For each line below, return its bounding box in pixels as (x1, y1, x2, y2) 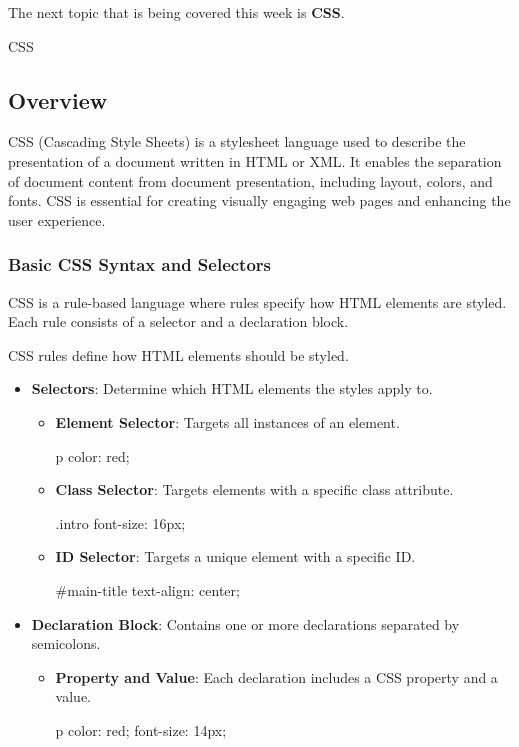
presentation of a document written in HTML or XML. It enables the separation (8, 150, 502, 171)
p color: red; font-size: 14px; (55, 719, 227, 740)
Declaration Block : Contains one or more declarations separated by (31, 613, 460, 634)
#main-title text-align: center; (55, 579, 240, 600)
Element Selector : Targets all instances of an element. (55, 411, 400, 432)
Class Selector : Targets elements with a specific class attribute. (55, 479, 454, 500)
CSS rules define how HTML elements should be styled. (8, 344, 349, 365)
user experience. (8, 209, 106, 230)
